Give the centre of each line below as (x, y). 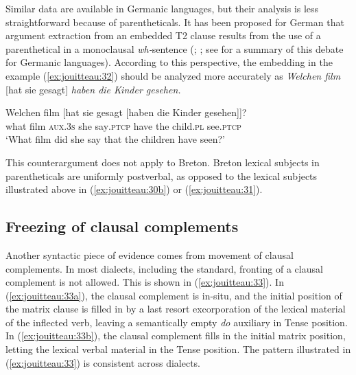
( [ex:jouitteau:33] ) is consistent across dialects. (103, 362)
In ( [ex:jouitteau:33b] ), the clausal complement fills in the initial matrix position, (176, 336)
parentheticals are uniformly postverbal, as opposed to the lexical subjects (162, 175)
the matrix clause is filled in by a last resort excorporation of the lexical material (176, 309)
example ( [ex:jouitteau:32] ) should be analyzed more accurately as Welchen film (173, 75)
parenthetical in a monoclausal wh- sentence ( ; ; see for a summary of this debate (175, 48)
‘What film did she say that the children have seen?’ (115, 139)
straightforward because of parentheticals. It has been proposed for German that (175, 22)
